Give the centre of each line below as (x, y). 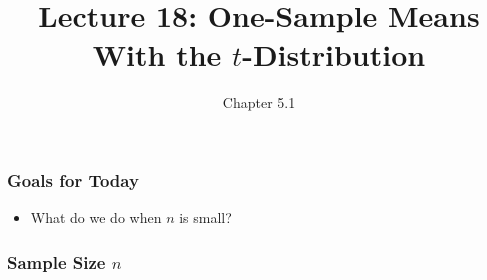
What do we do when (96, 217)
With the (157, 54)
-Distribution (334, 54)
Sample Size (56, 261)
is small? (205, 217)
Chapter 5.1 (259, 102)
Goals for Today (73, 179)
